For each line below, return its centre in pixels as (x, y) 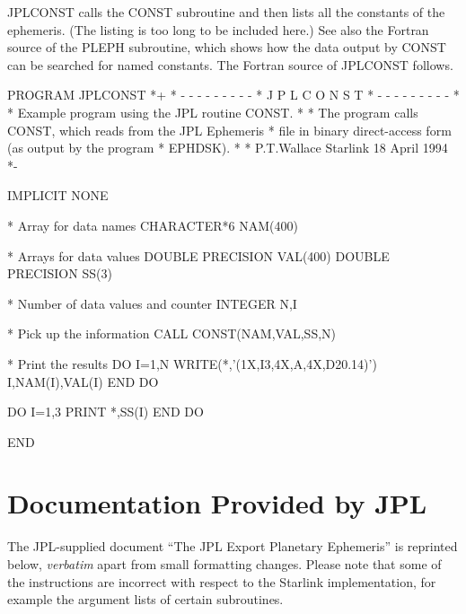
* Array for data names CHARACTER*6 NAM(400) (153, 225)
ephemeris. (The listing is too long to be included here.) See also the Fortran (218, 29)
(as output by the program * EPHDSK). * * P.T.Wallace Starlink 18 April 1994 (228, 148)
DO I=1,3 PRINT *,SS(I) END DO (106, 412)
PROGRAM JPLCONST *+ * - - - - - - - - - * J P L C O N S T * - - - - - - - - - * (233, 95)
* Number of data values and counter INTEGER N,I (152, 303)
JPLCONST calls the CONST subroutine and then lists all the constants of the (226, 12)
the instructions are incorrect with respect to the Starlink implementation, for (222, 581)
